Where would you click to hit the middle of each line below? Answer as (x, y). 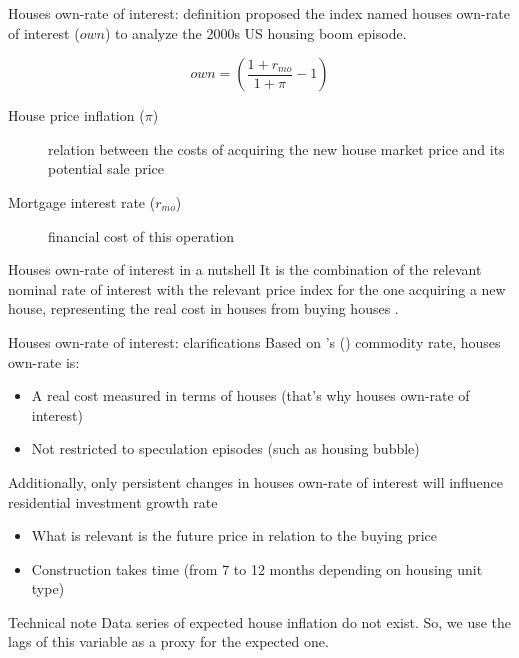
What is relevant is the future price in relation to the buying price (234, 535)
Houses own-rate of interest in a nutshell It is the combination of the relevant (245, 269)
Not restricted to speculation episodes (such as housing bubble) (225, 448)
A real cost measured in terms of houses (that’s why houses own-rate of (250, 395)
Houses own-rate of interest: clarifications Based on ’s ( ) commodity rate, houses (254, 341)
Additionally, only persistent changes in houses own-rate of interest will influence (255, 481)
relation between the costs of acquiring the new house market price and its (276, 148)
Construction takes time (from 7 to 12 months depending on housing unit (257, 568)
